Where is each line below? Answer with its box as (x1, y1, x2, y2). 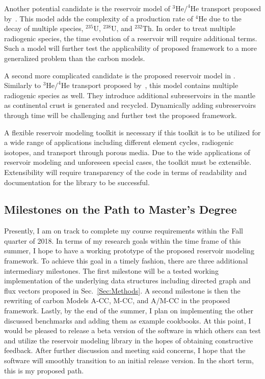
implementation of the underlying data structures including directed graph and (4, 275, 251, 286)
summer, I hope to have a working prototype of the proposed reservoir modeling (4, 245, 254, 256)
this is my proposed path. (4, 365, 84, 375)
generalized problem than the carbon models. (4, 52, 145, 63)
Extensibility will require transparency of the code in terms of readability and (4, 166, 247, 177)
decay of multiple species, (4, 23, 84, 34)
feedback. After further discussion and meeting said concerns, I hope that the (4, 345, 246, 356)
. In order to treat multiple (151, 23, 235, 34)
